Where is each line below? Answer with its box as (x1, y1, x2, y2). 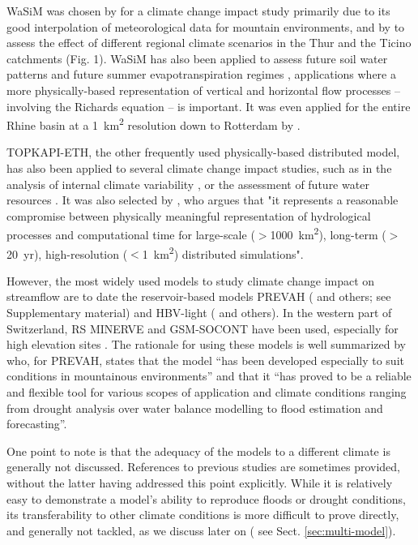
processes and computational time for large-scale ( (6, 226, 255, 243)
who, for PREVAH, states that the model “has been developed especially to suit (6, 351, 404, 368)
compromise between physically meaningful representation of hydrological (6, 207, 371, 224)
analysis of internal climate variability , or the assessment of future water (6, 175, 369, 192)
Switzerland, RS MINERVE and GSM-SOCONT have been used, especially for (6, 320, 399, 337)
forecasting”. (6, 415, 67, 432)
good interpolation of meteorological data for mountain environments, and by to (6, 18, 405, 35)
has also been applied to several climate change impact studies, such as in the (6, 160, 392, 176)
